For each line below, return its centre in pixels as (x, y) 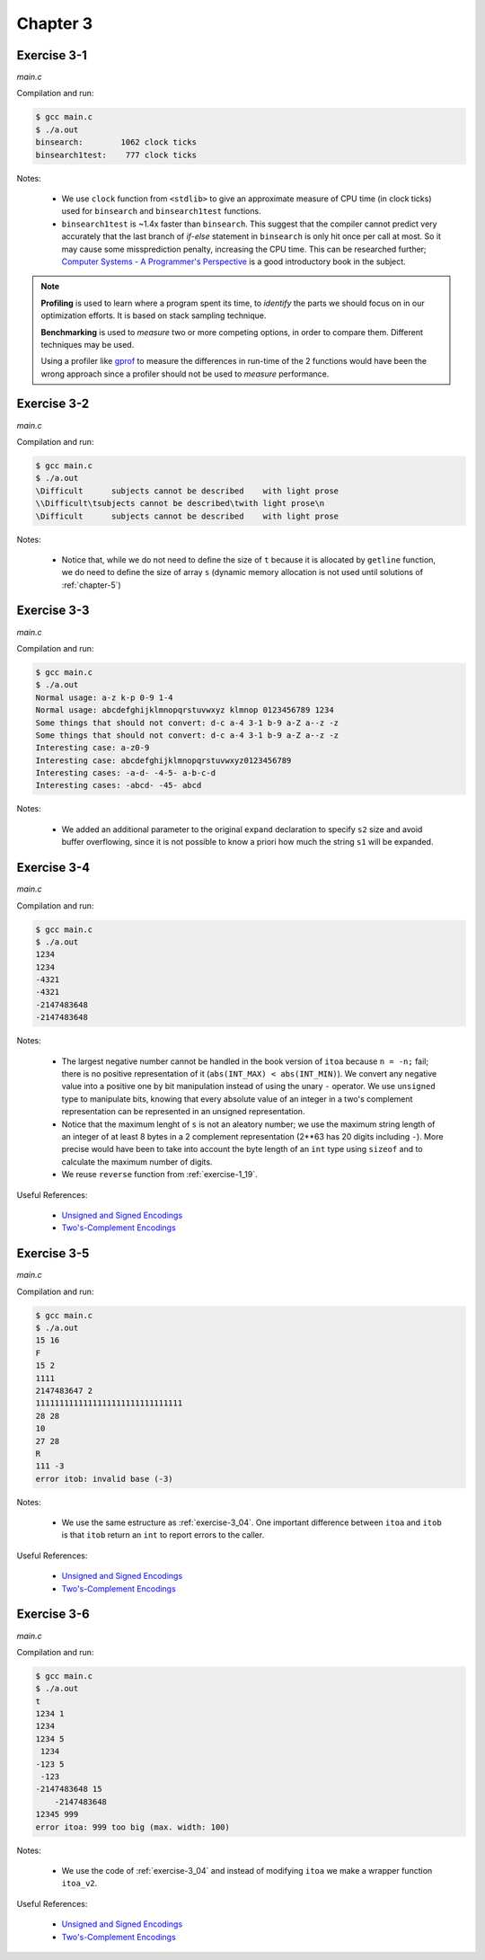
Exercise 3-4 (53, 868)
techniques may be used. (88, 344)
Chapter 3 (55, 23)
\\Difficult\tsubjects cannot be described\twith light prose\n (180, 504)
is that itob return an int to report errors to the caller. (163, 1535)
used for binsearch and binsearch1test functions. (161, 211)
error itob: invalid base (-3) (105, 1479)
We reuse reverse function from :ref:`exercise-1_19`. (159, 1175)
